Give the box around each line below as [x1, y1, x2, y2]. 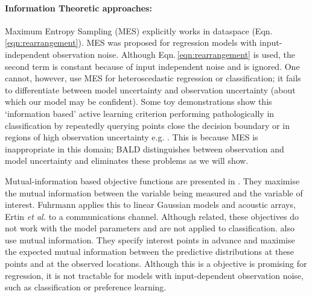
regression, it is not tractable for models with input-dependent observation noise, [5, 269, 304, 281]
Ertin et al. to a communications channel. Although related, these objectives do [5, 210, 299, 222]
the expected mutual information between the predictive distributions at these [5, 245, 294, 258]
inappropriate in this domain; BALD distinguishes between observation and [5, 142, 284, 155]
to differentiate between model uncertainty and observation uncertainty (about [5, 83, 296, 96]
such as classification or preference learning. [5, 281, 167, 293]
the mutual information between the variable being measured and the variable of [5, 186, 303, 199]
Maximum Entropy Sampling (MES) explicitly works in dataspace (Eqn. [5, 24, 273, 37]
